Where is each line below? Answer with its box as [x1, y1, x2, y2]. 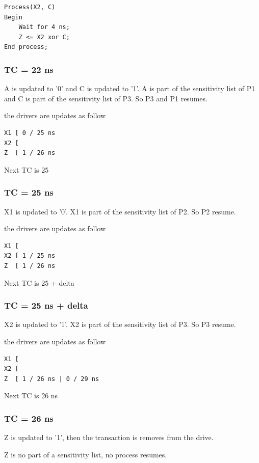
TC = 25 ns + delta [4, 299, 88, 312]
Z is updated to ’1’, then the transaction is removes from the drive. [4, 432, 214, 443]
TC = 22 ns [4, 63, 54, 75]
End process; [4, 43, 48, 51]
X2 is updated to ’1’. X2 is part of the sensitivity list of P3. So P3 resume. [4, 319, 236, 330]
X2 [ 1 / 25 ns [4, 252, 56, 260]
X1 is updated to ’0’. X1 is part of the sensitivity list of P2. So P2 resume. [4, 206, 236, 216]
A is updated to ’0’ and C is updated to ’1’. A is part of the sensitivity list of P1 [4, 83, 255, 94]
